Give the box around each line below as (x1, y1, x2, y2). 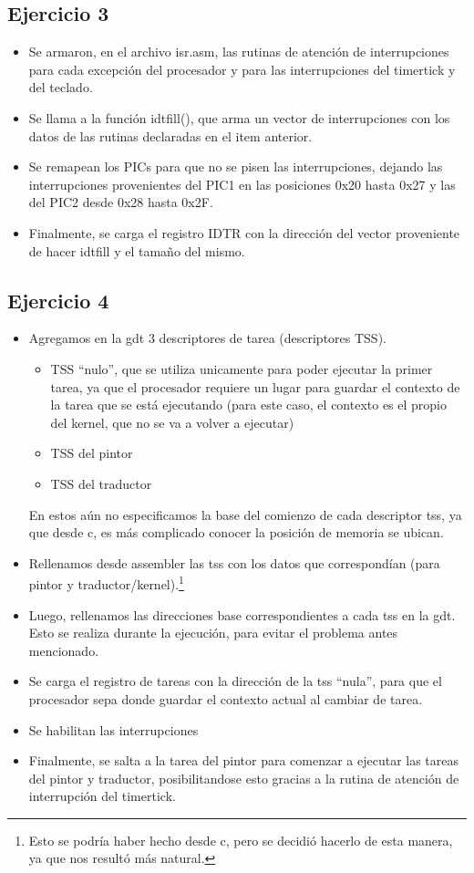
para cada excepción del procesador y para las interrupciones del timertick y (28, 59, 456, 78)
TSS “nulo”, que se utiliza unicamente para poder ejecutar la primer (50, 359, 433, 378)
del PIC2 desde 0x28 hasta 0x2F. (28, 192, 213, 212)
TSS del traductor (50, 473, 152, 493)
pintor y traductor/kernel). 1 (28, 572, 184, 593)
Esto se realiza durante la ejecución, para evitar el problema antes (28, 623, 398, 642)
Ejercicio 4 (7, 286, 109, 314)
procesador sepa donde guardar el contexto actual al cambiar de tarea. (28, 689, 423, 708)
